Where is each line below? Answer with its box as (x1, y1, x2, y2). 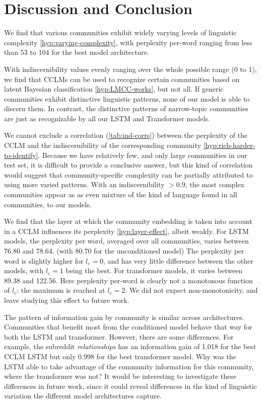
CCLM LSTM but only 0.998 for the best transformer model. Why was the (4, 351, 236, 361)
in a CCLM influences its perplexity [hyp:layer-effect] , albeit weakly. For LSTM (4, 225, 249, 236)
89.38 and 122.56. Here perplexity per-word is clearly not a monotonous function (4, 275, 253, 285)
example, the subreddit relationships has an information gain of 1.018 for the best (4, 341, 256, 352)
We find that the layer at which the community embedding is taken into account (4, 216, 252, 226)
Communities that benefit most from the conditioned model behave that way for (4, 321, 252, 332)
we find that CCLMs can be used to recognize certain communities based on (4, 73, 240, 84)
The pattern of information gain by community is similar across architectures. (4, 311, 244, 322)
